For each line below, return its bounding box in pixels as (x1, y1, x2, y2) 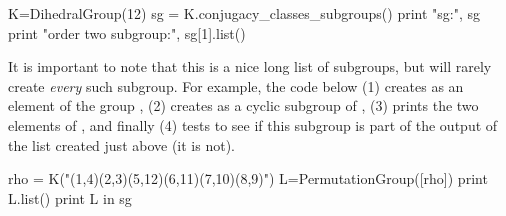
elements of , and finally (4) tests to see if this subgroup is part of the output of (8, 114, 498, 135)
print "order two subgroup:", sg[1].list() (8, 22, 246, 43)
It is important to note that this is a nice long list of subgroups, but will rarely (8, 56, 492, 77)
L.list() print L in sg (8, 187, 132, 208)
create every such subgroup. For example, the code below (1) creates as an (8, 75, 464, 96)
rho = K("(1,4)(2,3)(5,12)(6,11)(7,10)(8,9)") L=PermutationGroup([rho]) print (8, 168, 488, 189)
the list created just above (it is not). (8, 134, 235, 155)
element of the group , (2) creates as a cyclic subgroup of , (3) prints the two (8, 95, 479, 116)
